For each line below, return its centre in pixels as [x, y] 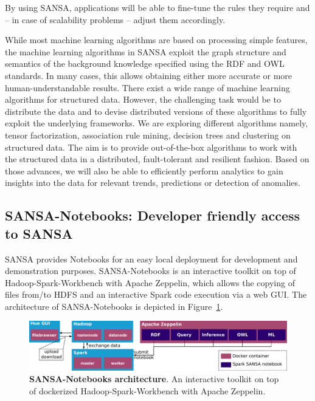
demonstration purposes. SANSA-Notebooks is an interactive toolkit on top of [151, 271]
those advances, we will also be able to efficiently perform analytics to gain [144, 170]
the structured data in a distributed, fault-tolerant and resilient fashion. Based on [157, 159]
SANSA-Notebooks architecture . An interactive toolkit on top [154, 379]
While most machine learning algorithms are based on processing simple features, [156, 40]
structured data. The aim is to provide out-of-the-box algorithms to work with [151, 147]
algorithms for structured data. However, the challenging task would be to [143, 99]
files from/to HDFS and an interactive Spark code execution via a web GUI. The [156, 294]
